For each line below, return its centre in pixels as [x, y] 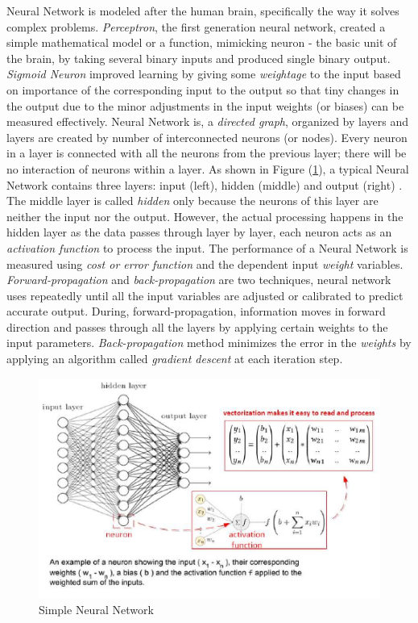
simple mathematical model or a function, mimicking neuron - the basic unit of [202, 42]
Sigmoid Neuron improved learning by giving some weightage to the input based [204, 74]
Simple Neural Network [96, 610]
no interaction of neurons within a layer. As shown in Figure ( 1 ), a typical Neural [208, 168]
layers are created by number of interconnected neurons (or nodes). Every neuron [207, 137]
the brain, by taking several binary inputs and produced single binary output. [199, 58]
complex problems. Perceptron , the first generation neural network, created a [196, 26]
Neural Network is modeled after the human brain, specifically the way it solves [203, 10]
